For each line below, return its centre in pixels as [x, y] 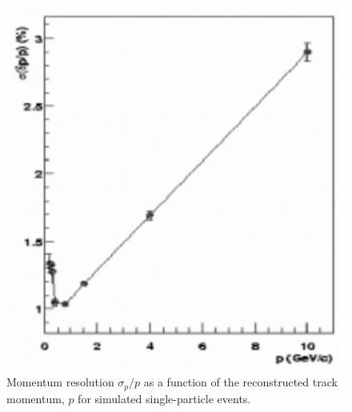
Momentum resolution [60, 382]
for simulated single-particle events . [164, 398]
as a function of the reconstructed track [240, 382]
